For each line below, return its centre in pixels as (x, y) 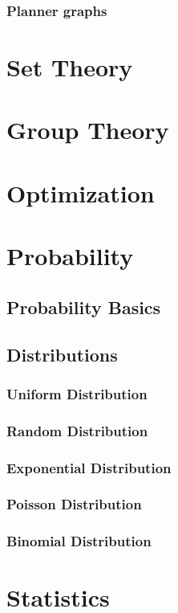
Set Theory (70, 67)
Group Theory (88, 130)
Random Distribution (77, 430)
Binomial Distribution (79, 541)
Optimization (81, 192)
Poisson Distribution (74, 504)
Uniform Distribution (77, 393)
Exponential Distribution (89, 467)
